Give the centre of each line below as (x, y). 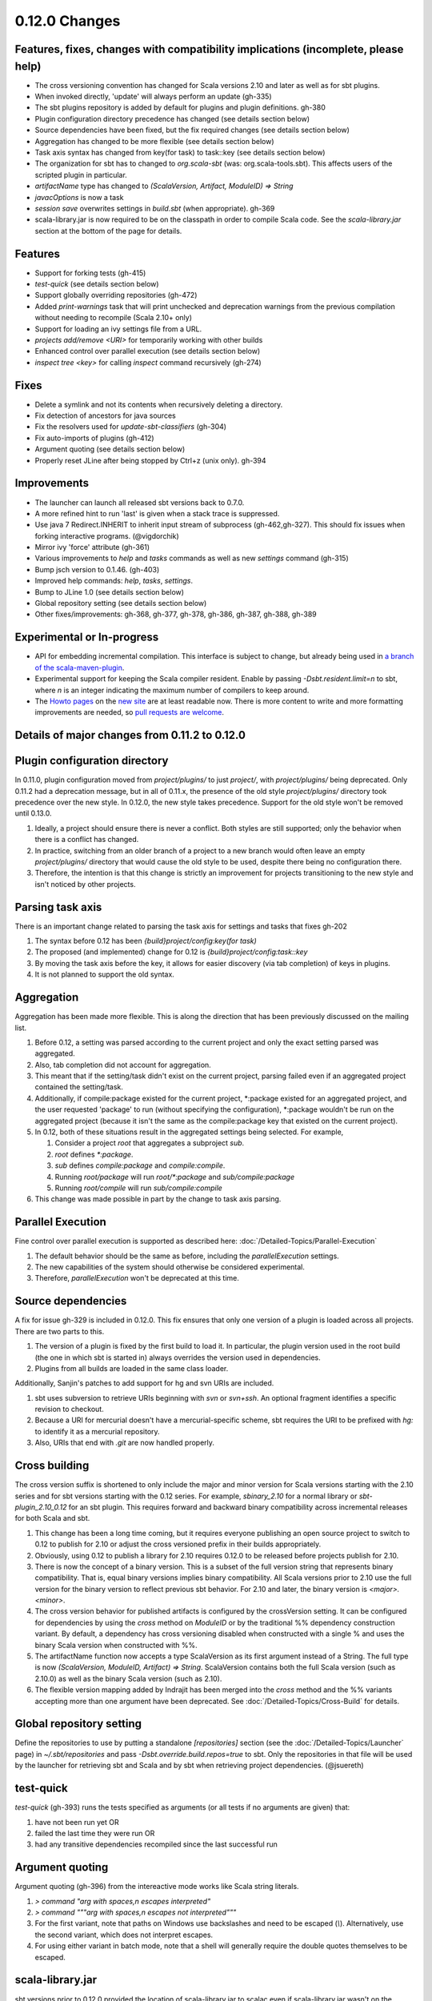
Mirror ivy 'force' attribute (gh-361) (92, 547)
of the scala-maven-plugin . (80, 668)
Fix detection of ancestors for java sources (105, 415)
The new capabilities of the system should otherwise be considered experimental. (170, 1267)
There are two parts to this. (60, 1331)
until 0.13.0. (33, 813)
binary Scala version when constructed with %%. (116, 1645)
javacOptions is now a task (79, 197)
